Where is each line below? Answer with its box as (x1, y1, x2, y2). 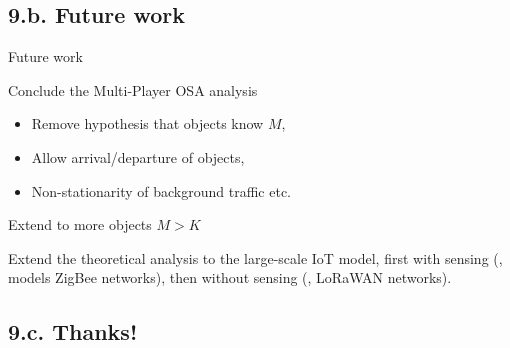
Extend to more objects (8, 214, 152, 235)
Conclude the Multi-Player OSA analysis (8, 79, 258, 100)
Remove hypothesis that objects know (31, 113, 264, 134)
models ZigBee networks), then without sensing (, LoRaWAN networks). (8, 267, 452, 288)
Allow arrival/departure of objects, (31, 146, 245, 167)
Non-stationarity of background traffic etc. (31, 180, 292, 201)
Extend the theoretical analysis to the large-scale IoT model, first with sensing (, (8, 247, 503, 268)
